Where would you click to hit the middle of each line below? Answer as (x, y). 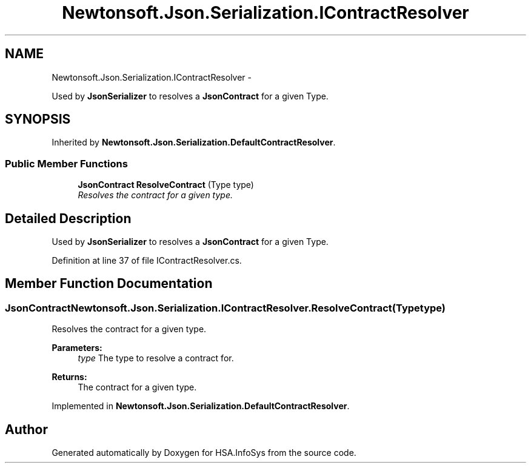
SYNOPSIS (38, 119)
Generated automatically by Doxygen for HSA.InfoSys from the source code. (204, 453)
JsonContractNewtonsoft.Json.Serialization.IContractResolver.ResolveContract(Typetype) (225, 308)
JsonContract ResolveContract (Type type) (166, 185)
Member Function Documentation (109, 284)
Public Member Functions (66, 163)
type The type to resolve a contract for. (156, 358)
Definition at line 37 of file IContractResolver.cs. (147, 261)
